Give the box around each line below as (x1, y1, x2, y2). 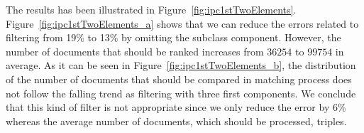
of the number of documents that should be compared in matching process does (6, 71, 352, 86)
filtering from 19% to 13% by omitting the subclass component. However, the (6, 30, 341, 45)
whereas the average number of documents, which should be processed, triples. (6, 113, 347, 128)
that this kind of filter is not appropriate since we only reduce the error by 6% (6, 100, 346, 115)
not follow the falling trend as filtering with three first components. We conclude (6, 85, 356, 100)
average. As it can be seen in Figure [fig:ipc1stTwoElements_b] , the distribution (6, 58, 356, 73)
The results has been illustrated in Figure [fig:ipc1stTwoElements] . (6, 2, 297, 16)
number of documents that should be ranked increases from (6, 43, 264, 58)
